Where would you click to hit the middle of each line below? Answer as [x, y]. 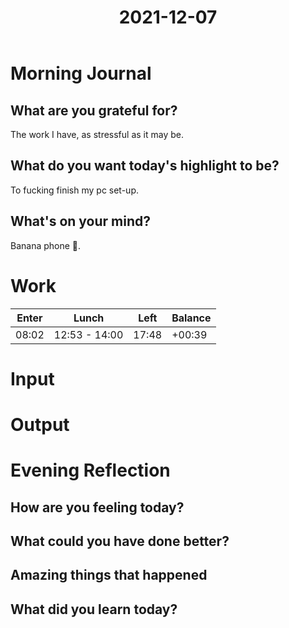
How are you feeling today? [97, 507]
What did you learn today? [94, 609]
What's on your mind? [81, 221]
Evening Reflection [90, 470]
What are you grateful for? [94, 110]
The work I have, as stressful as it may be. [97, 134]
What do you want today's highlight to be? [145, 166]
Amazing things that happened [109, 575]
